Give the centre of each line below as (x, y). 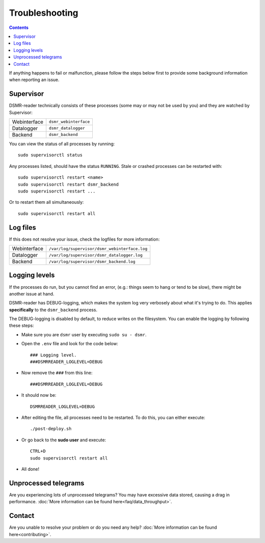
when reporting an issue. (34, 80)
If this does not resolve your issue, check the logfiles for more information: (84, 239)
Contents (19, 27)
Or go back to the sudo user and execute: (64, 440)
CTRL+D (38, 451)
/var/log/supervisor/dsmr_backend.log (92, 261)
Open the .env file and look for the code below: (70, 344)
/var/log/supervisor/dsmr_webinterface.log (98, 249)
